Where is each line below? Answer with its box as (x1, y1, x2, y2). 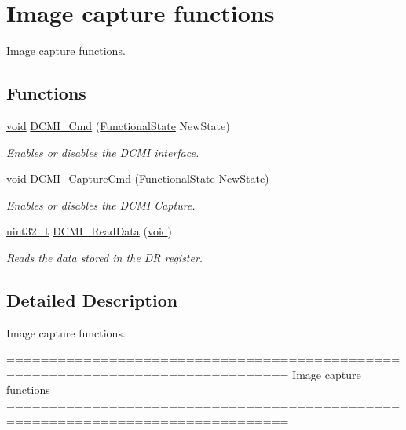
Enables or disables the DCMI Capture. (6, 196, 196, 213)
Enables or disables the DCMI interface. (6, 144, 199, 160)
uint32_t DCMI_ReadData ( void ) (6, 223, 173, 239)
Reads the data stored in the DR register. (6, 249, 203, 265)
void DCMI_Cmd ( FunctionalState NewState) (6, 117, 230, 133)
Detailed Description (6, 287, 178, 312)
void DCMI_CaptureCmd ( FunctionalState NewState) (6, 170, 269, 187)
